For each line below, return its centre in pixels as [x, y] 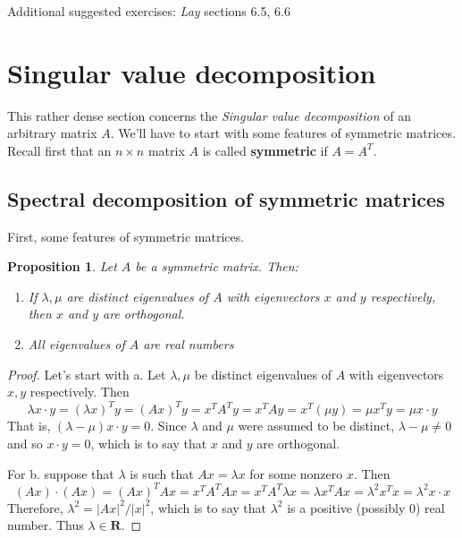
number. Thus [46, 525]
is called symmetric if [265, 150]
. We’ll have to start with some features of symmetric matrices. [283, 133]
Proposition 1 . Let [62, 266]
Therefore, [35, 507]
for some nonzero [296, 473]
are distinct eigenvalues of [138, 296]
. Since [168, 426]
